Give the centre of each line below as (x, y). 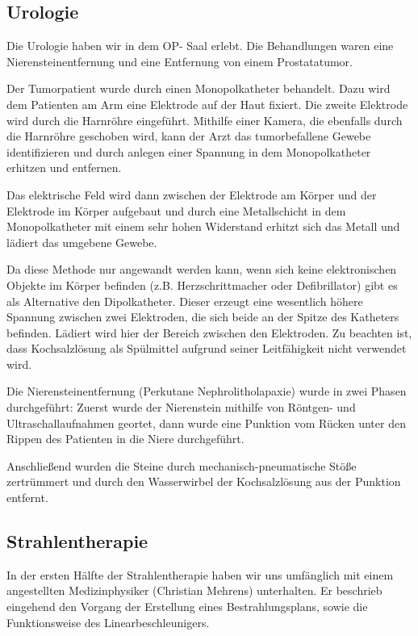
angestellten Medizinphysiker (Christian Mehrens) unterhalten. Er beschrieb (194, 590)
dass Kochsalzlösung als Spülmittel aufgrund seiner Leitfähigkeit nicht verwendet (207, 348)
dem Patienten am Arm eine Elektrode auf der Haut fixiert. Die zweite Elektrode (207, 104)
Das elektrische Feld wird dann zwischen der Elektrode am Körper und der (192, 194)
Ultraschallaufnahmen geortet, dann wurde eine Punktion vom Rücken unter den (206, 423)
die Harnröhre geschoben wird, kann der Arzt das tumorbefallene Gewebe (189, 136)
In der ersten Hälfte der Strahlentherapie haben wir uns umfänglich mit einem (200, 574)
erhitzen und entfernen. (64, 167)
